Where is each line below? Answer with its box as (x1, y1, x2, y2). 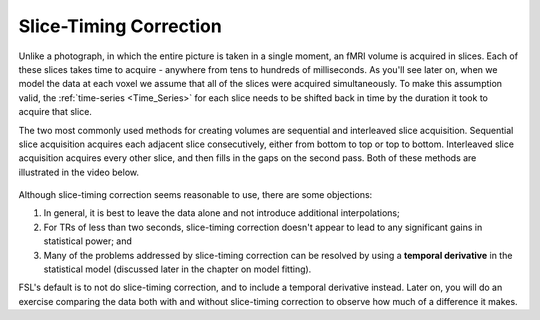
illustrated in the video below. (18, 166, 140, 178)
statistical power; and (43, 235, 132, 247)
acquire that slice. (18, 106, 92, 118)
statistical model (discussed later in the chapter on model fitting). (43, 263, 312, 275)
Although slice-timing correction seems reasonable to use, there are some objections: (18, 189, 373, 201)
